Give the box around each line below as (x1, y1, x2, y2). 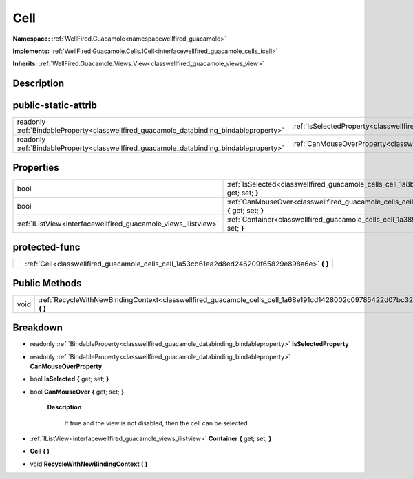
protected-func (12, 242, 81, 253)
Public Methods (12, 277, 82, 289)
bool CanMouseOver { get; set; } (30, 387, 125, 396)
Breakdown (12, 322, 63, 334)
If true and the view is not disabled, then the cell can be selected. (64, 418, 250, 427)
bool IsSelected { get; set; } (30, 375, 109, 383)
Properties (12, 162, 59, 173)
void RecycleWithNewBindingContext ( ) (30, 460, 148, 468)
